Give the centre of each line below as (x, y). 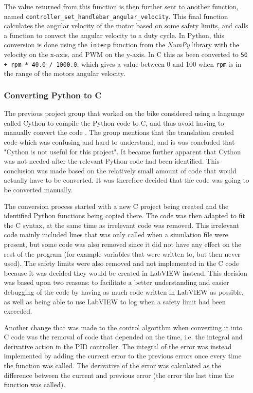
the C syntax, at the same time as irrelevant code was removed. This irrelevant (122, 225)
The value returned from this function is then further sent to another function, (121, 6)
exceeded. (18, 311)
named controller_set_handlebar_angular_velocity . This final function (116, 16)
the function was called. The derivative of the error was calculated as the (113, 365)
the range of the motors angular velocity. (65, 73)
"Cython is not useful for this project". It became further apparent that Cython (122, 151)
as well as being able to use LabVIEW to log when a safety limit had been (115, 301)
